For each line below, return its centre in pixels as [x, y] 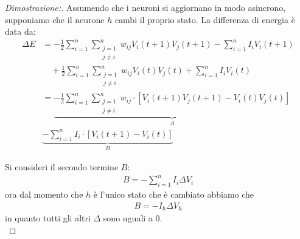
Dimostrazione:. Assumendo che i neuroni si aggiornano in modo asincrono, [145, 7]
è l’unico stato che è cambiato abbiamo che [174, 194]
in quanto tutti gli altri [48, 217]
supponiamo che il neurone [55, 19]
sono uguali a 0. [133, 217]
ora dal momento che [44, 194]
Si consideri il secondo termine [62, 166]
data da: [20, 31]
